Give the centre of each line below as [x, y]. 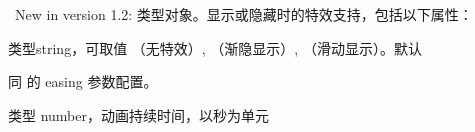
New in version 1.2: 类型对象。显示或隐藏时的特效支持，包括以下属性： [243, 14]
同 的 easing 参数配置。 [83, 81]
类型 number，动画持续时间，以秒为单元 [138, 114]
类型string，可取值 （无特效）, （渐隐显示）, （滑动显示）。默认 [215, 47]
